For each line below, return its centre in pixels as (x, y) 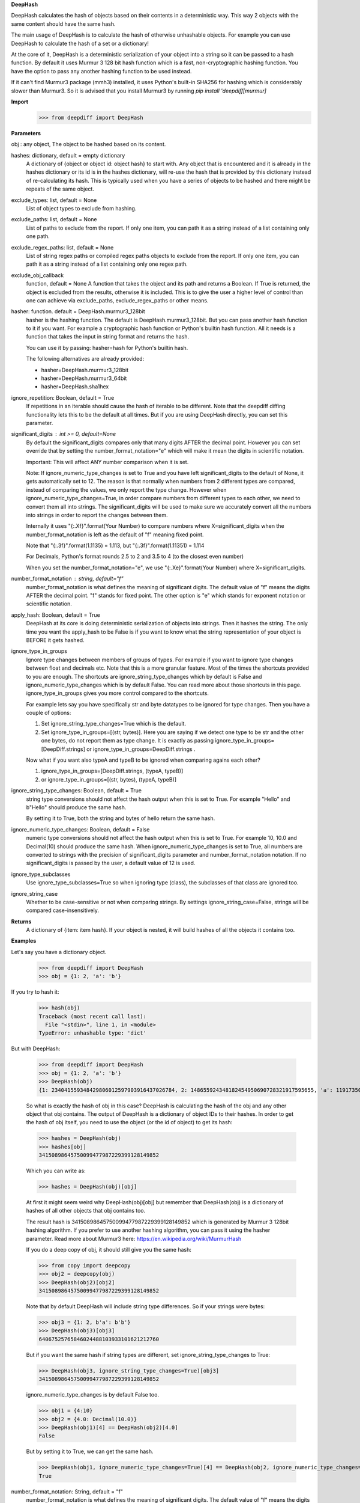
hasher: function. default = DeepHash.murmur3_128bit (78, 311)
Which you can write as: (56, 1171)
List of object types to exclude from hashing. (81, 208)
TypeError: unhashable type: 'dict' (93, 1033)
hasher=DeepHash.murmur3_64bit (84, 378)
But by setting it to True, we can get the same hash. (90, 1451)
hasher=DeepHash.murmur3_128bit (85, 370)
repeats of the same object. (60, 189)
